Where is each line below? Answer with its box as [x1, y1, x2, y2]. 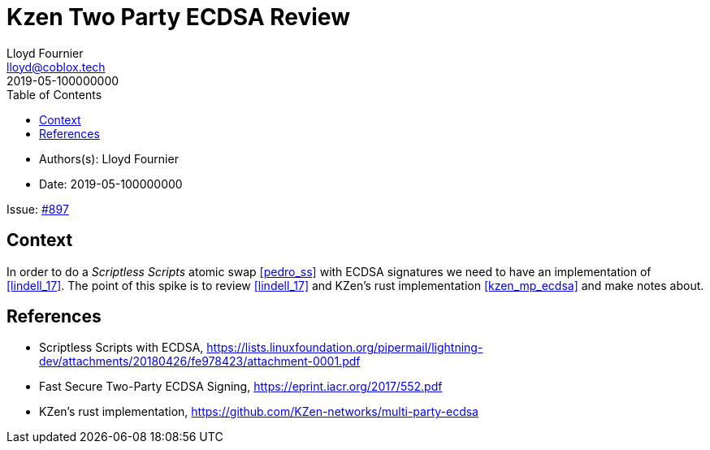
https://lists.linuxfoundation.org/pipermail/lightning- [206, 340, 483, 355]
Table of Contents [6, 87, 102, 102]
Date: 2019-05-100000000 [39, 176, 183, 191]
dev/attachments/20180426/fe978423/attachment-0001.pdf [39, 354, 361, 369]
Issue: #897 [6, 201, 69, 216]
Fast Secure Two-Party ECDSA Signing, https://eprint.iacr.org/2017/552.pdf [39, 379, 443, 394]
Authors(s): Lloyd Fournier [39, 151, 179, 166]
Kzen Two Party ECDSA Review [6, 3, 350, 31]
